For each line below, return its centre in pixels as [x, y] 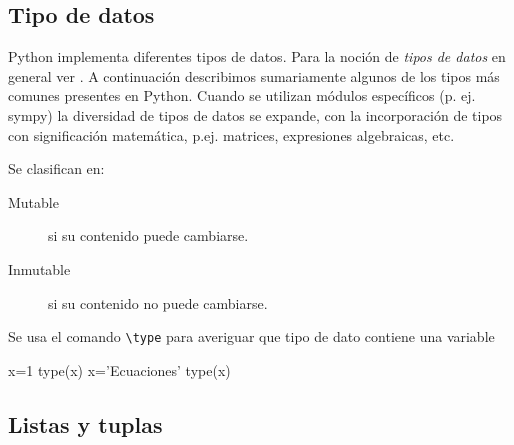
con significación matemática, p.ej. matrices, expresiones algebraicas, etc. [231, 134]
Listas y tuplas [85, 423]
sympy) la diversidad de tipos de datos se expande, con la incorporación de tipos [255, 114]
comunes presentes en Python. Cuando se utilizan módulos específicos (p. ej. [242, 95]
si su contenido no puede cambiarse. [158, 302]
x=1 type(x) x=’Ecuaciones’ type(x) [119, 369]
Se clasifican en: [56, 168]
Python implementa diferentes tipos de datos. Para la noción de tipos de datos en [257, 56]
